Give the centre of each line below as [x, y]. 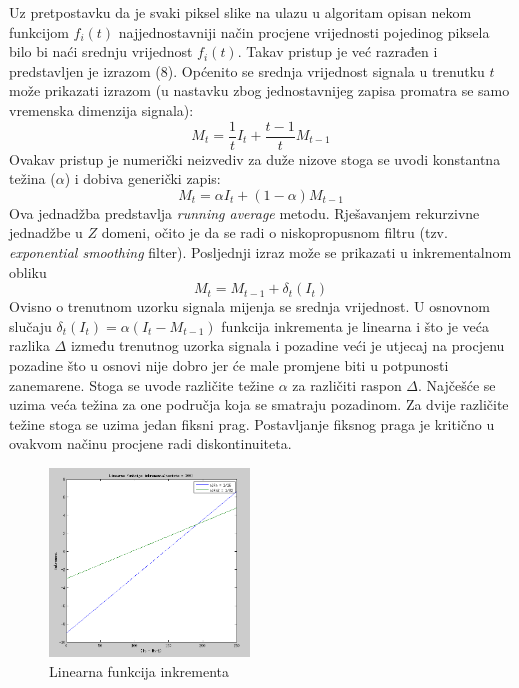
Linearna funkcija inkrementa [139, 670]
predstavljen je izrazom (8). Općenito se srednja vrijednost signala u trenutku [247, 70]
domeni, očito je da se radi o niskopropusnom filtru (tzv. [274, 232]
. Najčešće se [457, 384]
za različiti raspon [347, 384]
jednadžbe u [46, 232]
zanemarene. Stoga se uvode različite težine [141, 384]
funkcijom [39, 31]
